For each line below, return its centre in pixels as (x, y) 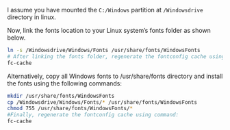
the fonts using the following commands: (64, 83)
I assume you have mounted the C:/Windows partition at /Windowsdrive (105, 10)
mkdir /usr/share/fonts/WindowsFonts (61, 96)
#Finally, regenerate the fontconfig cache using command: (93, 115)
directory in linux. (31, 17)
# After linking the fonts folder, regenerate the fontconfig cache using (116, 56)
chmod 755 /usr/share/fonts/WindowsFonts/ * (70, 109)
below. (16, 38)
